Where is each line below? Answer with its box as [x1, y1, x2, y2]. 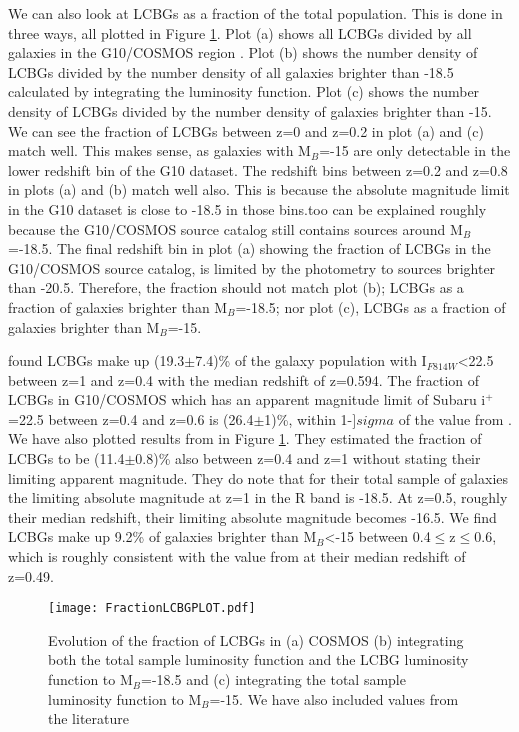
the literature [48, 708, 129, 729]
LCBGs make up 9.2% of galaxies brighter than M [8, 526, 317, 547]
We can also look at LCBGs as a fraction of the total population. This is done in [8, 3, 503, 23]
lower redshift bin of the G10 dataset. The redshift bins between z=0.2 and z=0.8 [8, 159, 508, 180]
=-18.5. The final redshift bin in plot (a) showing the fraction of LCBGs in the [8, 238, 491, 259]
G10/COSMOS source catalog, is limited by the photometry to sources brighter [8, 257, 496, 278]
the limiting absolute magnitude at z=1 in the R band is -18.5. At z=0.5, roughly [8, 487, 508, 508]
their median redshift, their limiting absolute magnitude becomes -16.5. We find [8, 506, 497, 527]
